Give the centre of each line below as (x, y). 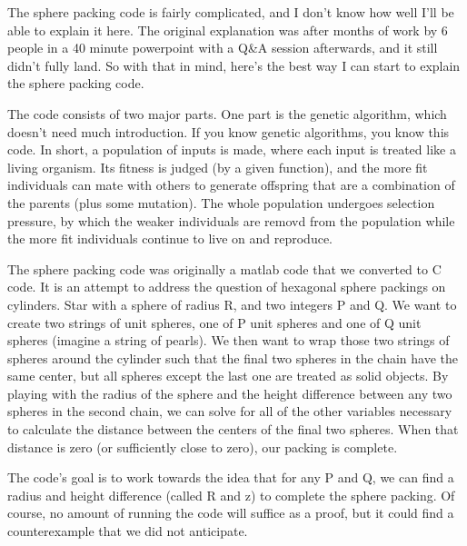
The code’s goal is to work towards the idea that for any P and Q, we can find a (231, 477)
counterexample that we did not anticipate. (128, 531)
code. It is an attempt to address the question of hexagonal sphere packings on (227, 287)
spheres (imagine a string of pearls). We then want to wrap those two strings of (229, 340)
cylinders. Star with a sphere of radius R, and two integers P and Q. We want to (232, 304)
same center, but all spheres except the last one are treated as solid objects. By (228, 376)
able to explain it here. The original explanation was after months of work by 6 (228, 30)
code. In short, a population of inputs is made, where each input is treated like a (232, 149)
